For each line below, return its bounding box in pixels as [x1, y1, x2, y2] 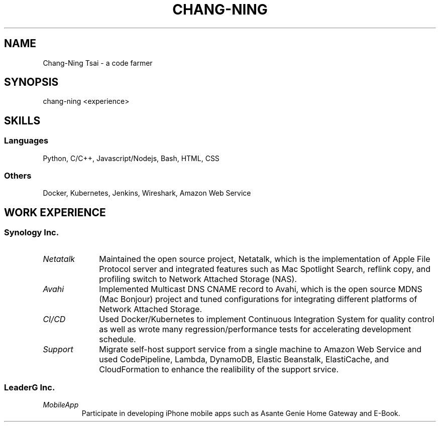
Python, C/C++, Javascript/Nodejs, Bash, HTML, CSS [43, 154, 219, 163]
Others [4, 171, 32, 181]
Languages [4, 135, 49, 146]
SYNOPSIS [4, 76, 59, 89]
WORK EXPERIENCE [4, 206, 106, 219]
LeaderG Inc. [4, 382, 55, 392]
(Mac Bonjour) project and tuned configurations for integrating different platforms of [99, 294, 417, 304]
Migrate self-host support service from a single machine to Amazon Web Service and [99, 344, 422, 354]
